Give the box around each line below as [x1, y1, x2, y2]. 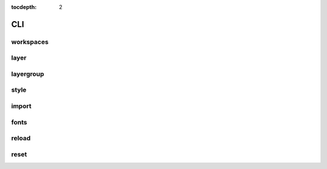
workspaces [11, 37, 48, 46]
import [11, 102, 31, 110]
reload [11, 134, 31, 142]
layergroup [11, 69, 45, 78]
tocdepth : [11, 4, 37, 10]
